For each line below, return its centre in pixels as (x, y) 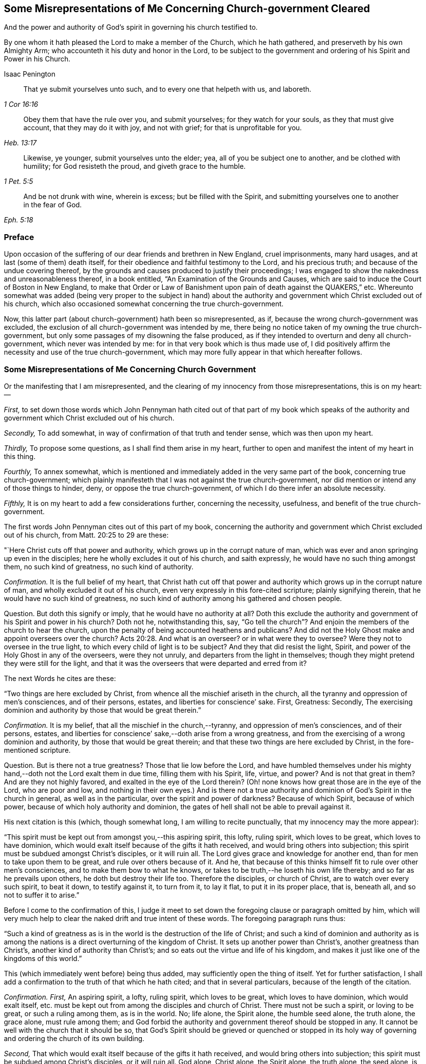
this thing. (20, 456)
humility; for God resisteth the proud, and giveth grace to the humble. (135, 166)
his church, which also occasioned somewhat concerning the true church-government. (144, 304)
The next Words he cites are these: (60, 678)
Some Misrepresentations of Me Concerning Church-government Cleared (187, 9)
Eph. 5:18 (19, 220)
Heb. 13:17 (20, 143)
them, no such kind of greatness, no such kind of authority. (99, 566)
